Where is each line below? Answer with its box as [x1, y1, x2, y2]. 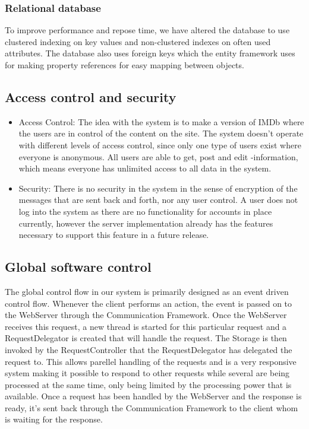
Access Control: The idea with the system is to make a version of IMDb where [18, 115, 304, 128]
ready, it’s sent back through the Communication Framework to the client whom [5, 401, 298, 414]
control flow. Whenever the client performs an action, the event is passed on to [5, 297, 292, 309]
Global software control [5, 258, 152, 276]
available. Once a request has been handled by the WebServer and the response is [5, 390, 302, 402]
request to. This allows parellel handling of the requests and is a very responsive [5, 355, 297, 367]
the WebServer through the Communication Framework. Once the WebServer [5, 309, 287, 321]
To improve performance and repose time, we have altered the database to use [5, 24, 290, 36]
